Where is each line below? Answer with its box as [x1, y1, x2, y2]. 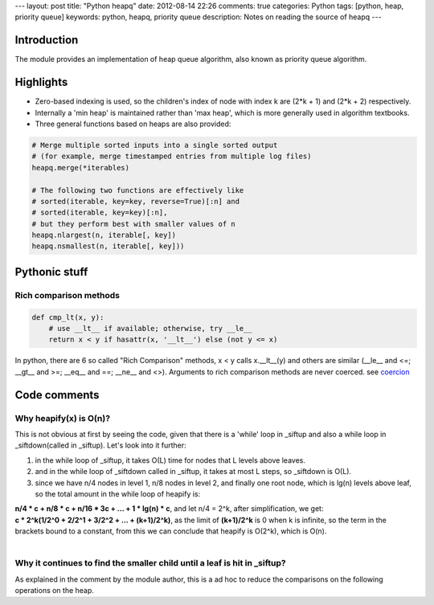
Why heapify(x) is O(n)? [14, 412, 111, 423]
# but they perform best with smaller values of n [31, 219, 236, 228]
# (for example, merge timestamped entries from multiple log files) [31, 152, 312, 161]
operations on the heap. [14, 586, 94, 595]
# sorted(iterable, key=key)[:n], [31, 208, 168, 217]
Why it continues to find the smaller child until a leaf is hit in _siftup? [14, 558, 286, 569]
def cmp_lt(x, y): [31, 313, 104, 321]
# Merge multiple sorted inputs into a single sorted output [31, 141, 278, 149]
